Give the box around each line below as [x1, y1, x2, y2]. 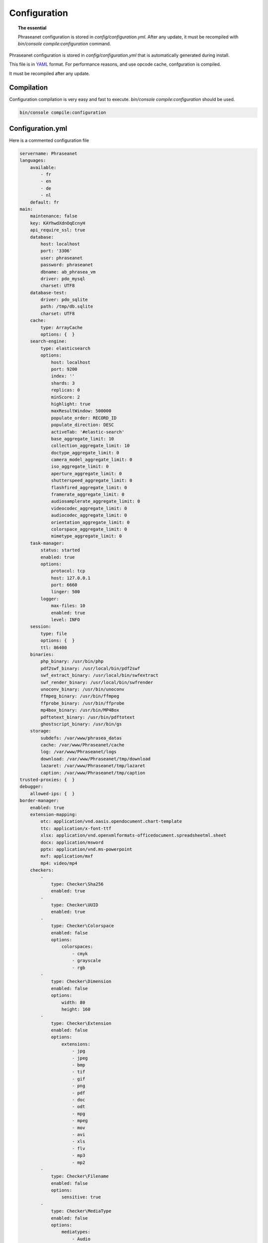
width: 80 [61, 999, 85, 1005]
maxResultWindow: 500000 [51, 408, 112, 414]
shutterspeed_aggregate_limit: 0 [51, 478, 133, 483]
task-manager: [30, 540, 65, 546]
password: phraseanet [40, 262, 93, 268]
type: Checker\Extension [51, 1020, 112, 1026]
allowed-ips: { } [30, 791, 75, 797]
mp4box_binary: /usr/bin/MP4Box [40, 708, 119, 713]
